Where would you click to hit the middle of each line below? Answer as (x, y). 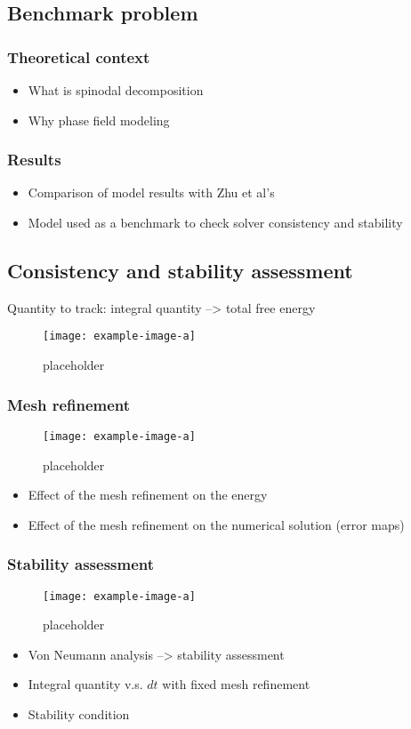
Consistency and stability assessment (180, 270)
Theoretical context (79, 56)
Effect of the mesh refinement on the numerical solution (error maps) (216, 524)
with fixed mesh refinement (236, 684)
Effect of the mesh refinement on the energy (148, 495)
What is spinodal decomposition (116, 90)
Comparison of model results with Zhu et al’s (151, 192)
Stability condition (79, 713)
